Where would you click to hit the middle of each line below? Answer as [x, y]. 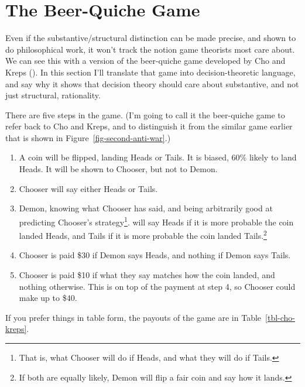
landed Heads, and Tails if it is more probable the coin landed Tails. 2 [143, 234]
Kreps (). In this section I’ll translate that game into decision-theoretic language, [150, 72]
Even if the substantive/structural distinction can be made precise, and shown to [151, 38]
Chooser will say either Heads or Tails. [88, 188]
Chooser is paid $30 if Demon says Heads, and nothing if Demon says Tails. [155, 255]
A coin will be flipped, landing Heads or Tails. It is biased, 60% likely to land [158, 157]
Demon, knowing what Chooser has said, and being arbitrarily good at [146, 208]
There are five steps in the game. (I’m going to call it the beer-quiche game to [145, 114]
